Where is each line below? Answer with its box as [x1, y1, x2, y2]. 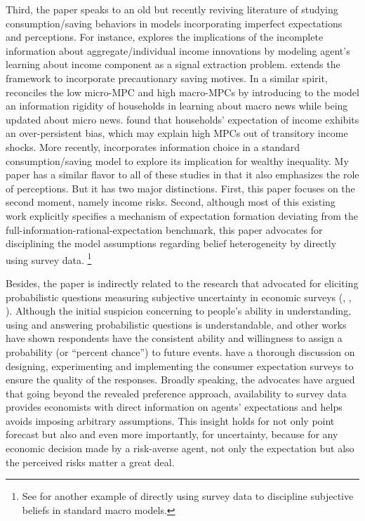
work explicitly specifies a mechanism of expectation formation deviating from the [6, 208, 359, 223]
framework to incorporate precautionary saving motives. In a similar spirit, [6, 70, 328, 85]
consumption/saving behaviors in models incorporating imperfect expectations [6, 15, 343, 30]
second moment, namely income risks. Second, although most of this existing [6, 194, 336, 209]
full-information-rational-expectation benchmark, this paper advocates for [6, 222, 323, 237]
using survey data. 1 [6, 250, 92, 267]
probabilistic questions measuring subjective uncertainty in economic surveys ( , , [6, 289, 352, 304]
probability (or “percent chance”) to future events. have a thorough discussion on [6, 344, 355, 359]
